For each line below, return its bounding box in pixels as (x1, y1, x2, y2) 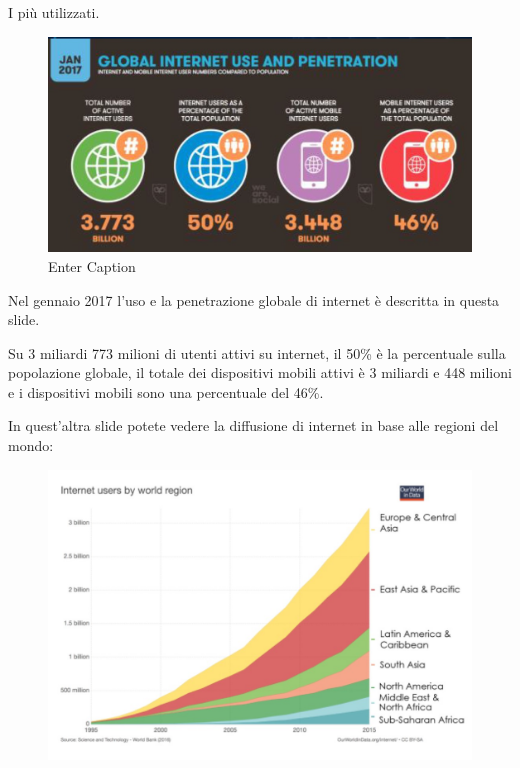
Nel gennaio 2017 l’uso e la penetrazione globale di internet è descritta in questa (8, 289, 500, 310)
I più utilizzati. (8, 2, 100, 22)
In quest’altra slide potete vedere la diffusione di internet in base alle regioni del (8, 415, 499, 436)
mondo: (8, 435, 54, 456)
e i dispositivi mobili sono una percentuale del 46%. (8, 381, 324, 402)
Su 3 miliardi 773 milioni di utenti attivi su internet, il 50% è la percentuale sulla (8, 342, 506, 363)
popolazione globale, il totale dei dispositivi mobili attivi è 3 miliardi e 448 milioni (8, 362, 512, 383)
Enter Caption (48, 255, 136, 276)
